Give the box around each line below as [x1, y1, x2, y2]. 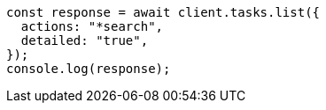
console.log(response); [6, 62, 171, 76]
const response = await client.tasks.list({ [6, 5, 321, 19]
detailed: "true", [20, 33, 149, 48]
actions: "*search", [20, 19, 164, 33]
